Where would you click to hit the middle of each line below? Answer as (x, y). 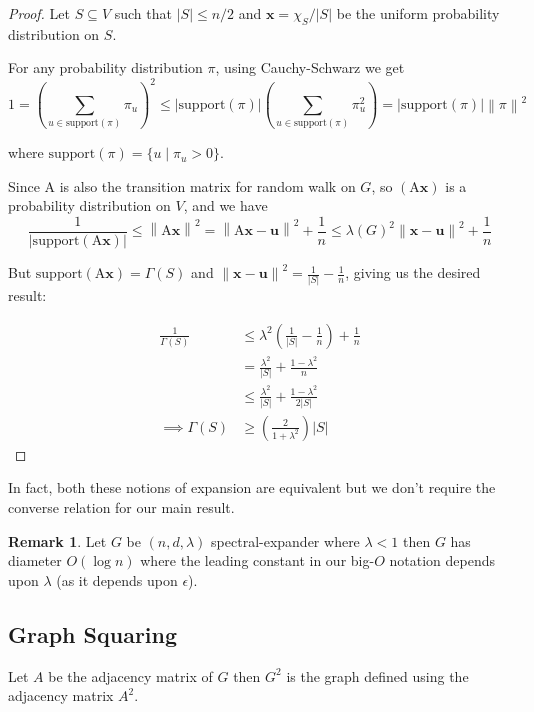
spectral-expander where (285, 540)
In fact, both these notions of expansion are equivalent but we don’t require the (252, 487)
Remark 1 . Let (57, 540)
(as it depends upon (117, 579)
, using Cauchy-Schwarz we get (310, 67)
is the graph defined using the (377, 675)
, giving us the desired (413, 272)
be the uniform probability (418, 13)
